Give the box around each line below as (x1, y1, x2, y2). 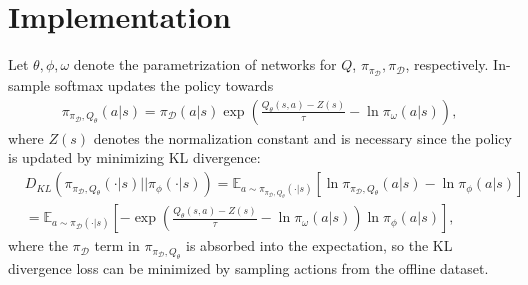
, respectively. (405, 54, 489, 75)
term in (94, 235, 140, 256)
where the (8, 235, 68, 256)
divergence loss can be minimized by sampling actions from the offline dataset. (8, 257, 489, 278)
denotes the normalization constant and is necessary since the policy (93, 127, 512, 148)
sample (8, 75, 51, 96)
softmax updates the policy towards (54, 75, 274, 96)
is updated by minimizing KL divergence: (8, 147, 261, 168)
